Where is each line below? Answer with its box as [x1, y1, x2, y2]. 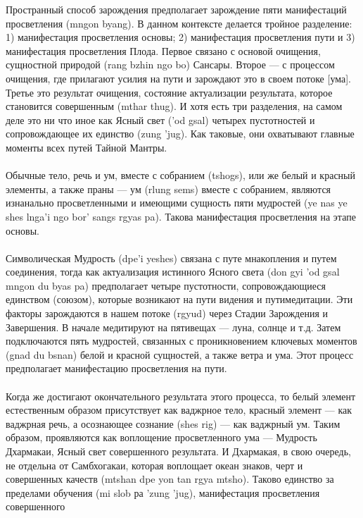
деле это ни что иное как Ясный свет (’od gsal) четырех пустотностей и [6, 112, 315, 127]
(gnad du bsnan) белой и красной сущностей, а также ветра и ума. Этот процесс [6, 347, 354, 362]
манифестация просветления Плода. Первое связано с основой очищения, [6, 43, 321, 58]
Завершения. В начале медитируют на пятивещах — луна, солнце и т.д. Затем [6, 319, 341, 334]
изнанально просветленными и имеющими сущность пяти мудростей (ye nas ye [6, 195, 348, 210]
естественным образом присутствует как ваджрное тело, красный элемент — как [6, 402, 352, 417]
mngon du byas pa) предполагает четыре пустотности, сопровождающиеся [6, 278, 326, 292]
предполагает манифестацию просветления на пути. [6, 361, 227, 376]
